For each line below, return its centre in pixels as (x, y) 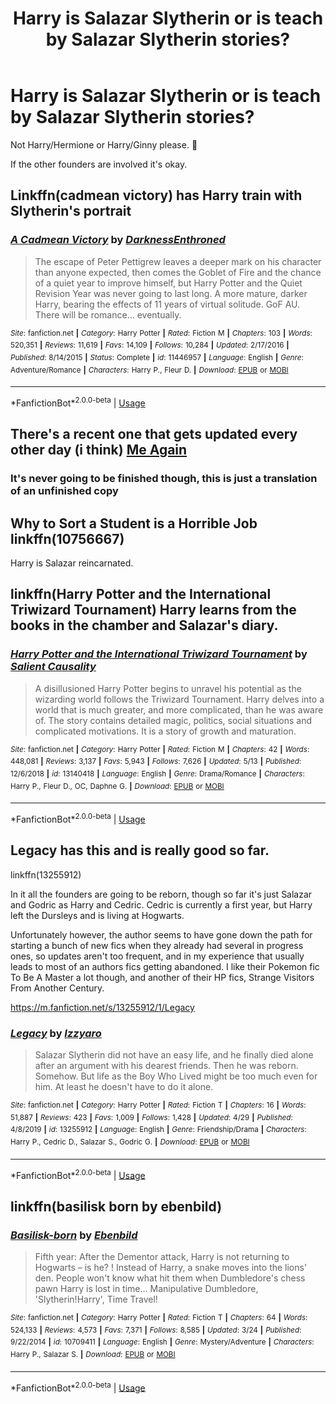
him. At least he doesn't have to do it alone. (124, 1087)
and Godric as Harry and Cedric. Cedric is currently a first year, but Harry (161, 904)
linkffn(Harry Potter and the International (141, 594)
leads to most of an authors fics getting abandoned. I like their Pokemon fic (165, 966)
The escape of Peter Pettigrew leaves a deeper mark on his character (178, 261)
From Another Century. (57, 988)
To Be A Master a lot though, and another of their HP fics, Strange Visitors (162, 977)
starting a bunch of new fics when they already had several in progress (157, 945)
